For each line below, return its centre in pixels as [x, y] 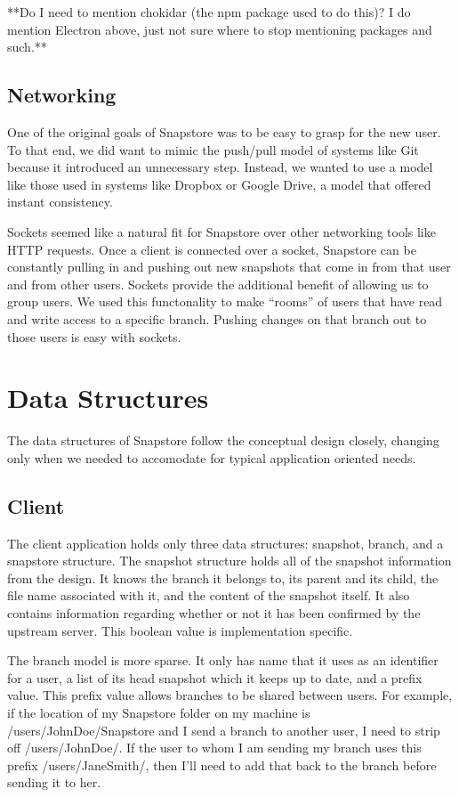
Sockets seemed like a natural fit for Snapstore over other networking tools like [221, 231]
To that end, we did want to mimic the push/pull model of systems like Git [213, 149]
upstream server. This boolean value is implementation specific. [180, 630]
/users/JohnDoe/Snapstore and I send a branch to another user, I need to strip [224, 730]
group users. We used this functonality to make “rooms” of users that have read [225, 301]
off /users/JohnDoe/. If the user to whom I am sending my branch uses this [214, 748]
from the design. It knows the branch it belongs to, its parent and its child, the [223, 577]
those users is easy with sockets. [94, 336]
